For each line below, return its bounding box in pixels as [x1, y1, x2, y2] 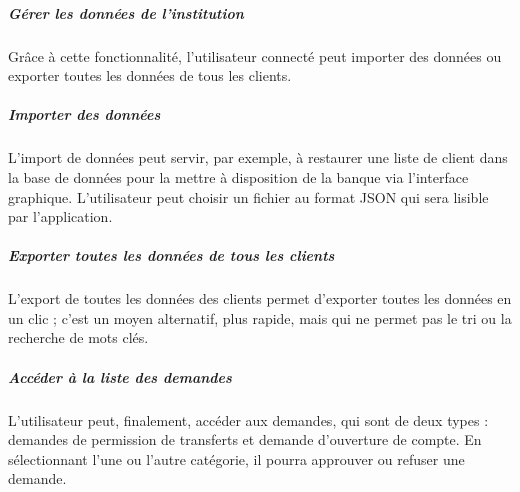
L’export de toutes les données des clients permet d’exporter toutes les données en [8, 288, 512, 309]
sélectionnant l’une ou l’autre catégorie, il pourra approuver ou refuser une [8, 448, 465, 469]
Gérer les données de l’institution [8, 2, 244, 23]
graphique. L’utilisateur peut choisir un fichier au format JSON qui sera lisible [8, 186, 489, 207]
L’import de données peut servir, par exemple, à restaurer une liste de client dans [8, 147, 508, 168]
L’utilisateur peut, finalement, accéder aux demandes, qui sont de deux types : [8, 409, 489, 430]
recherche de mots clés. [8, 327, 149, 348]
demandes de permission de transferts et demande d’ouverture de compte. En [8, 429, 482, 450]
